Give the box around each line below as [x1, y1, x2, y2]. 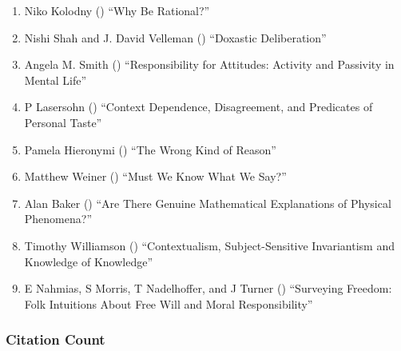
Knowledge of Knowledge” [24, 253, 153, 269]
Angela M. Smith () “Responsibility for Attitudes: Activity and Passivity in [24, 56, 395, 73]
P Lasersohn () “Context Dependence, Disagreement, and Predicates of [24, 98, 373, 115]
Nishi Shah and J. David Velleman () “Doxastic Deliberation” [24, 29, 327, 46]
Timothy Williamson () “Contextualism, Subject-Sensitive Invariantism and [24, 237, 395, 253]
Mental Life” [24, 71, 86, 88]
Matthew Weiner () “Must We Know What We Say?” [24, 168, 287, 185]
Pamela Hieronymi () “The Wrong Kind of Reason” [24, 141, 276, 158]
